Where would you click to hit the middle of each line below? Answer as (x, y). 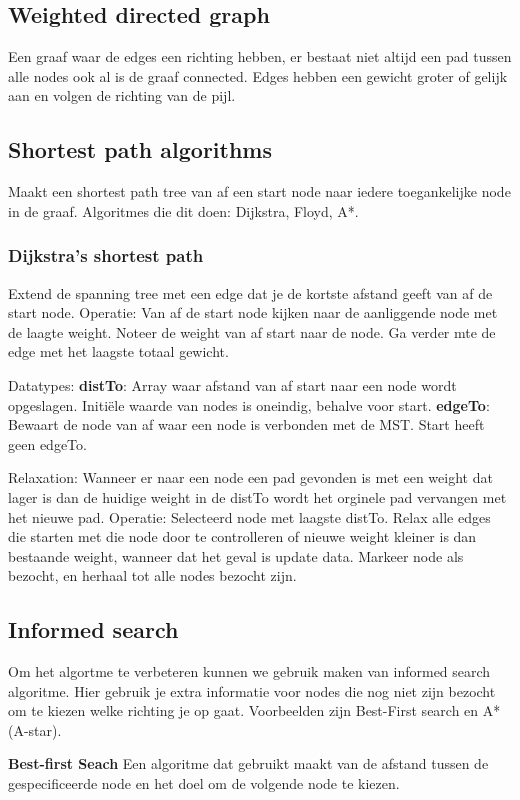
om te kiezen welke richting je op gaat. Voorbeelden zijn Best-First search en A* (254, 710)
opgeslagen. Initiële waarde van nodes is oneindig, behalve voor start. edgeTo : (249, 404)
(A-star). (35, 729)
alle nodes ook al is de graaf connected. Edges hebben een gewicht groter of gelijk (258, 75)
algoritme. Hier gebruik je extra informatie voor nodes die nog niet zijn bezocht (252, 690)
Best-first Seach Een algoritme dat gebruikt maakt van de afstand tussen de (248, 763)
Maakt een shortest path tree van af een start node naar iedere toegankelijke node (259, 191)
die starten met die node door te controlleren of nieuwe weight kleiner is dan (242, 536)
